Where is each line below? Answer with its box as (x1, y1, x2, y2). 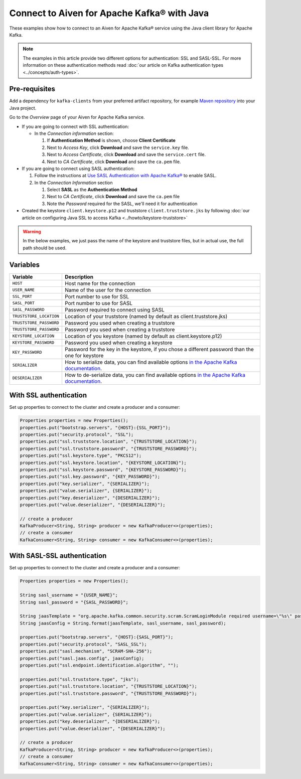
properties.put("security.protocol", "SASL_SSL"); (20, 641, 147, 647)
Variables (9, 260, 40, 269)
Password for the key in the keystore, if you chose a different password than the (64, 346, 254, 353)
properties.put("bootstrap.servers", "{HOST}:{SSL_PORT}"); (20, 424, 171, 430)
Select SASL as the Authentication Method (47, 187, 137, 193)
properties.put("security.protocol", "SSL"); (20, 432, 134, 437)
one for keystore (64, 352, 104, 359)
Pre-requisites (9, 85, 55, 93)
